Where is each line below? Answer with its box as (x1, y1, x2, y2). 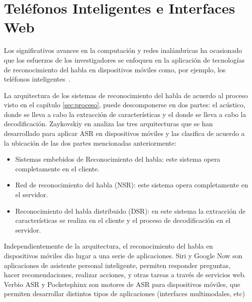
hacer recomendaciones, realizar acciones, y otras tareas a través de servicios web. (4, 269, 246, 280)
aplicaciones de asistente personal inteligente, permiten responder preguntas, (4, 260, 231, 270)
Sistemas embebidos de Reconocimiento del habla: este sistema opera (15, 154, 220, 164)
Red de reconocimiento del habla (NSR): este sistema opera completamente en (15, 180, 248, 190)
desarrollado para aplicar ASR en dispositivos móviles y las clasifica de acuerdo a (4, 128, 245, 138)
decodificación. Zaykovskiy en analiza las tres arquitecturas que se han (4, 118, 213, 129)
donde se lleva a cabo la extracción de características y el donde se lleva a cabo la (4, 109, 246, 119)
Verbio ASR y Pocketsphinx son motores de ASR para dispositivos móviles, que (4, 279, 240, 289)
